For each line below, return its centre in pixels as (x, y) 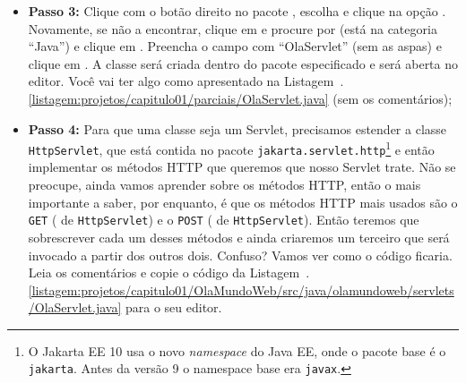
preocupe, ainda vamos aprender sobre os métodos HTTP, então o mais (224, 185)
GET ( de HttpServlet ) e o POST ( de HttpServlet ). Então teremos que (224, 220)
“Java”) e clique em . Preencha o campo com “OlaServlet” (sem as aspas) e (235, 46)
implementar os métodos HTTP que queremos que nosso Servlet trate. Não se (242, 167)
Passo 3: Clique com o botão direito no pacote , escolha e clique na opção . (237, 11)
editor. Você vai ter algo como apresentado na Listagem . (186, 81)
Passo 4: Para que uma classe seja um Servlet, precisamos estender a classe (237, 128)
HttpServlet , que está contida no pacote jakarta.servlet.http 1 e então (231, 148)
